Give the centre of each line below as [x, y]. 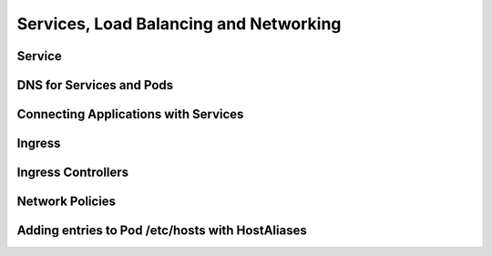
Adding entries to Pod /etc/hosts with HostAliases [162, 231]
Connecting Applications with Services [130, 114]
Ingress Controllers [73, 173]
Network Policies [67, 202]
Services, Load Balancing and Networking [179, 24]
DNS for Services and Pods [95, 85]
